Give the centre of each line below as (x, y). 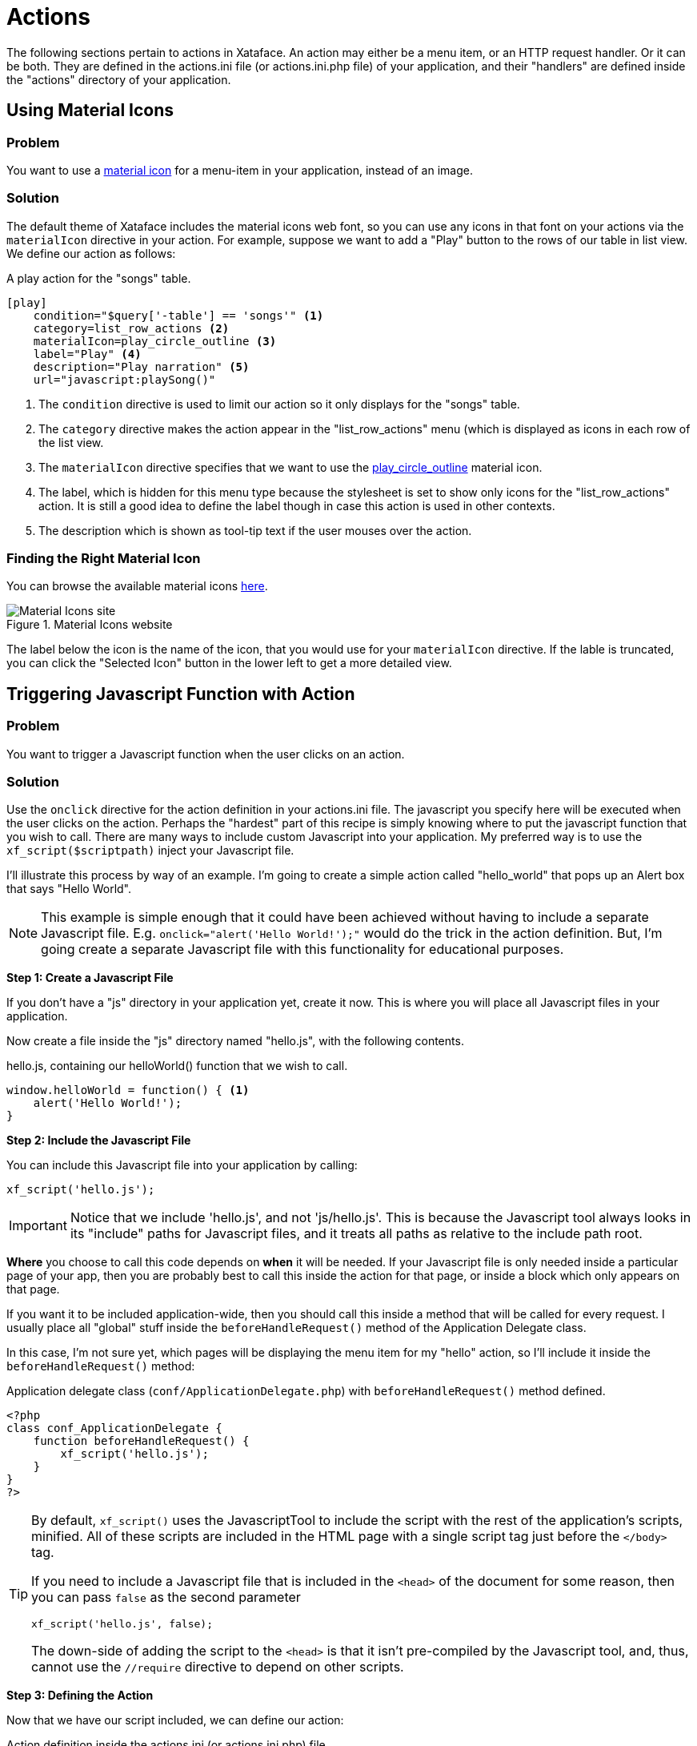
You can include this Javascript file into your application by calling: (182, 1165)
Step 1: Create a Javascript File (90, 978)
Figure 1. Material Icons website (90, 625)
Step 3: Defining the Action (80, 1696)
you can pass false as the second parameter (166, 1597)
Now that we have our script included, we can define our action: (175, 1720)
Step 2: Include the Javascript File (99, 1141)
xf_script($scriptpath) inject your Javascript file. (150, 851)
